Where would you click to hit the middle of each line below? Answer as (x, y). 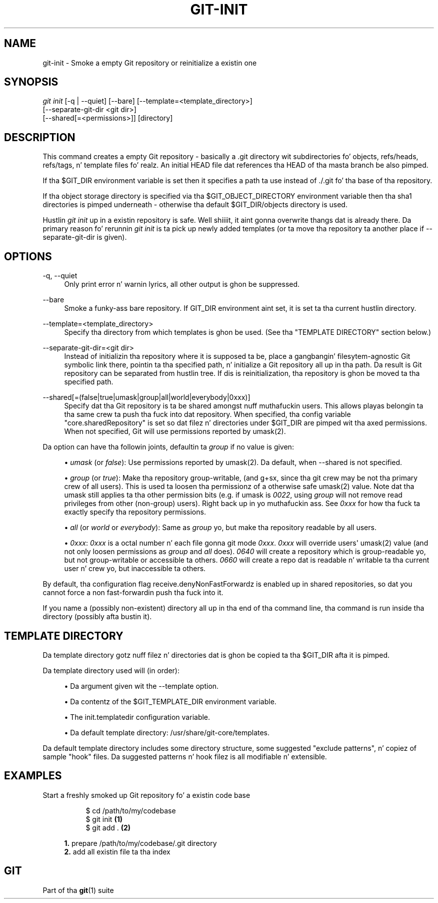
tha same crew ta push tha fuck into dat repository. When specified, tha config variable (207, 414)
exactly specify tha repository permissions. (135, 512)
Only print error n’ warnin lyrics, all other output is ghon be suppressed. (182, 284)
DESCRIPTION (40, 137)
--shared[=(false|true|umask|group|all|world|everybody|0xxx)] (146, 397)
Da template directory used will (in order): (111, 670)
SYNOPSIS (31, 82)
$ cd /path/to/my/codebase (131, 810)
